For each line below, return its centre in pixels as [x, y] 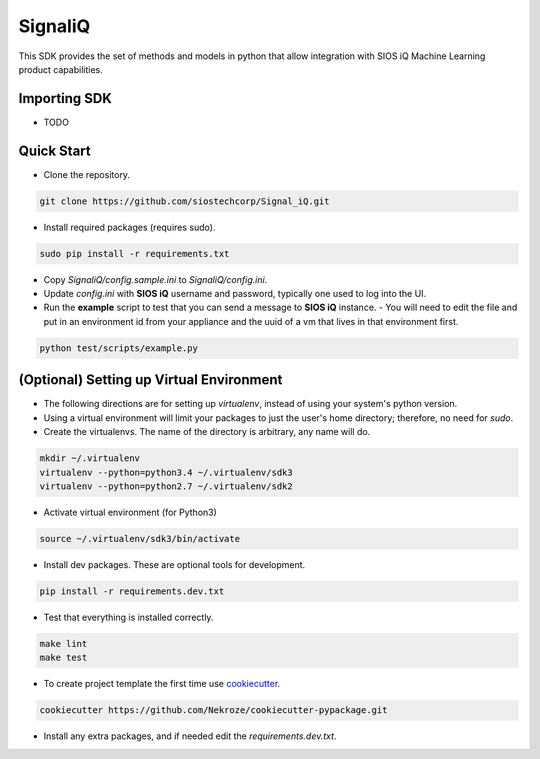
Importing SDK [65, 98]
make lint [63, 643]
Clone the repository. [86, 174]
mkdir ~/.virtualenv [89, 458]
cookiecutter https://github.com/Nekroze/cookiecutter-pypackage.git [213, 710]
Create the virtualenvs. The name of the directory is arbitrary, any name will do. [207, 432]
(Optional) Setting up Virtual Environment [150, 380]
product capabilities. [61, 69]
